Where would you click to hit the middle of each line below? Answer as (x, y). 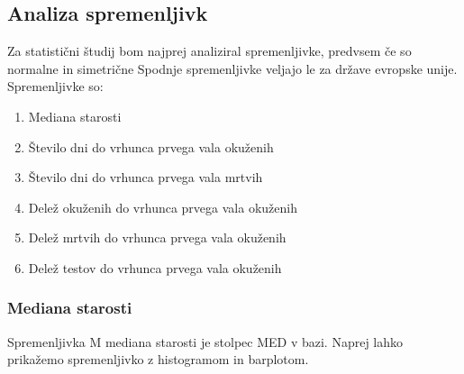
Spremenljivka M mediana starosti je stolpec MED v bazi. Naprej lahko (205, 341)
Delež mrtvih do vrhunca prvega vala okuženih (157, 237)
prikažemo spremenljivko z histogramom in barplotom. (158, 359)
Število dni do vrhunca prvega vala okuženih (151, 146)
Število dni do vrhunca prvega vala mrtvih (146, 177)
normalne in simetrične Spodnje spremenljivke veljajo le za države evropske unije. (232, 68)
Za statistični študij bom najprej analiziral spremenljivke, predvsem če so (209, 51)
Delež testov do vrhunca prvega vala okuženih (155, 267)
